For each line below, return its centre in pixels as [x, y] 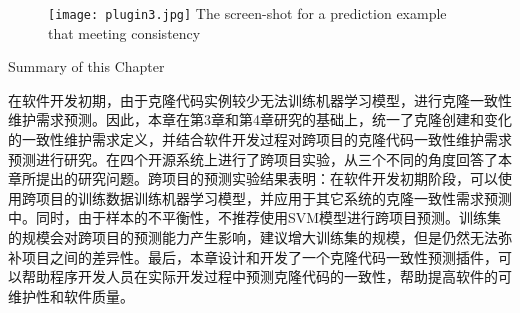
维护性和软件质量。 [71, 295]
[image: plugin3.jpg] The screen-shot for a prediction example [247, 13]
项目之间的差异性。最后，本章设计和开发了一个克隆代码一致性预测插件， [259, 256]
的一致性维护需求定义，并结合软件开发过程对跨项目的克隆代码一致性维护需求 [260, 139]
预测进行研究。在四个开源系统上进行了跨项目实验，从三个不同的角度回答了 [253, 158]
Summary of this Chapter [86, 66]
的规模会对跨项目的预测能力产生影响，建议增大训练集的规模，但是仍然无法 [253, 237]
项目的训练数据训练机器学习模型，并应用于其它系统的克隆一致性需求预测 [273, 197]
